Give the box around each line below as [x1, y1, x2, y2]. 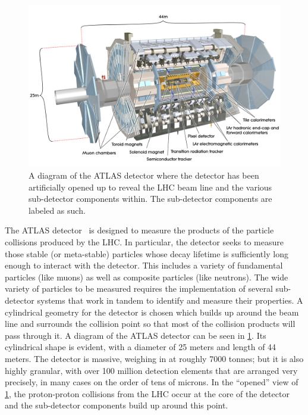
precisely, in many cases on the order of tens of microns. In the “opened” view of [5, 376, 298, 388]
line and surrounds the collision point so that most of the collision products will [5, 317, 296, 330]
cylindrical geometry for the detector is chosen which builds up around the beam [5, 305, 299, 318]
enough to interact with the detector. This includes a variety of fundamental [5, 259, 283, 272]
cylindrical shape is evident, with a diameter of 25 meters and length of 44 [5, 341, 276, 353]
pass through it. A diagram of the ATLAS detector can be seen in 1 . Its [5, 329, 266, 341]
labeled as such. [29, 204, 86, 216]
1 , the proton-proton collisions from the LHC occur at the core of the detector [5, 387, 290, 400]
